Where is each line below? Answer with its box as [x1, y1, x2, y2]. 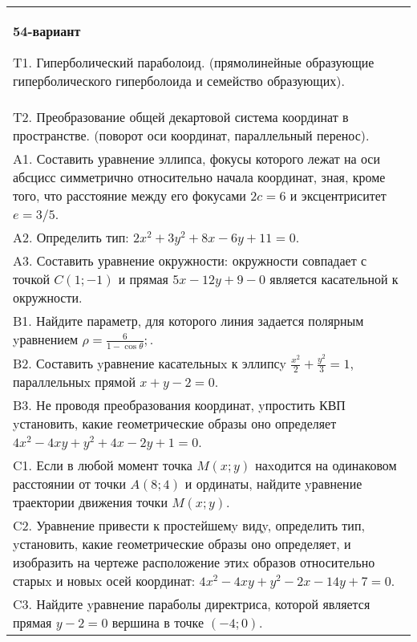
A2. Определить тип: [13, 228, 129, 246]
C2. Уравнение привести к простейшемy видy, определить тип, [13, 516, 365, 535]
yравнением [13, 330, 79, 348]
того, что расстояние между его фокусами [13, 186, 246, 205]
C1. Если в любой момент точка [13, 456, 192, 475]
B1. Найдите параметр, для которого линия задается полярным [13, 311, 364, 330]
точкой [13, 270, 50, 288]
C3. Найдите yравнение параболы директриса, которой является [13, 595, 370, 614]
